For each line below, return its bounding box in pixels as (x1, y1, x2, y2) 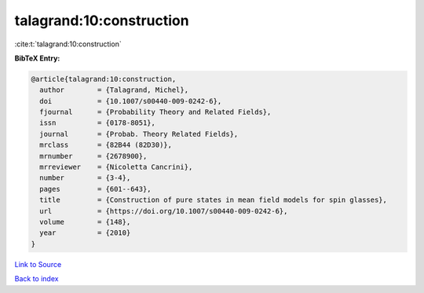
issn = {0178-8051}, (39, 119, 156, 127)
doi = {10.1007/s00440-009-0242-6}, (39, 97, 222, 105)
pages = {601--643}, (39, 185, 152, 193)
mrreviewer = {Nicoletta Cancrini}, (39, 163, 193, 172)
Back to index (14, 274, 59, 284)
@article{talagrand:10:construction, (31, 75, 177, 83)
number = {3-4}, (39, 174, 131, 182)
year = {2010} (39, 229, 131, 237)
